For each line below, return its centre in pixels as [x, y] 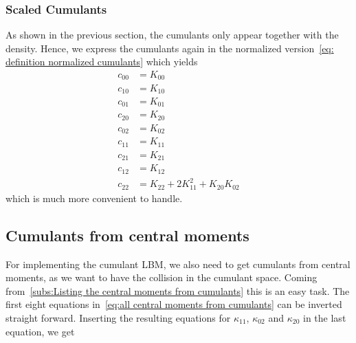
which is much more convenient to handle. [94, 198]
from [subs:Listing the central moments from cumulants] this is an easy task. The [178, 290]
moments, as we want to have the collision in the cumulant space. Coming [162, 277]
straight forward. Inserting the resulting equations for [118, 318]
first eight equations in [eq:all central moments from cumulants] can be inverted [174, 304]
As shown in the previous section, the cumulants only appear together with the [172, 35]
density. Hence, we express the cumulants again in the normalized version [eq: [170, 48]
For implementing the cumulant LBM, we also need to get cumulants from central [178, 264]
